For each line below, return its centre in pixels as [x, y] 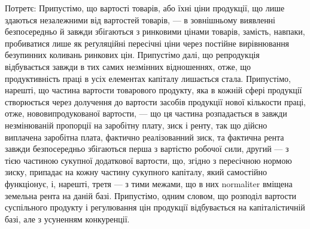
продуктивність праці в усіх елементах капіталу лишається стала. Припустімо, [148, 78]
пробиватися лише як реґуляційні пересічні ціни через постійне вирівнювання [147, 43]
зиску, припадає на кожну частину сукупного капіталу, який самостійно [136, 172]
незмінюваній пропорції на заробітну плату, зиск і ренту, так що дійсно [136, 125]
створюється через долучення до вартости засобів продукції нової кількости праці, [155, 101]
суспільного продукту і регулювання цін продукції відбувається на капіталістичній [155, 207]
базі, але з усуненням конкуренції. [67, 219]
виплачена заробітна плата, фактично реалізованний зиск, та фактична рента [145, 137]
